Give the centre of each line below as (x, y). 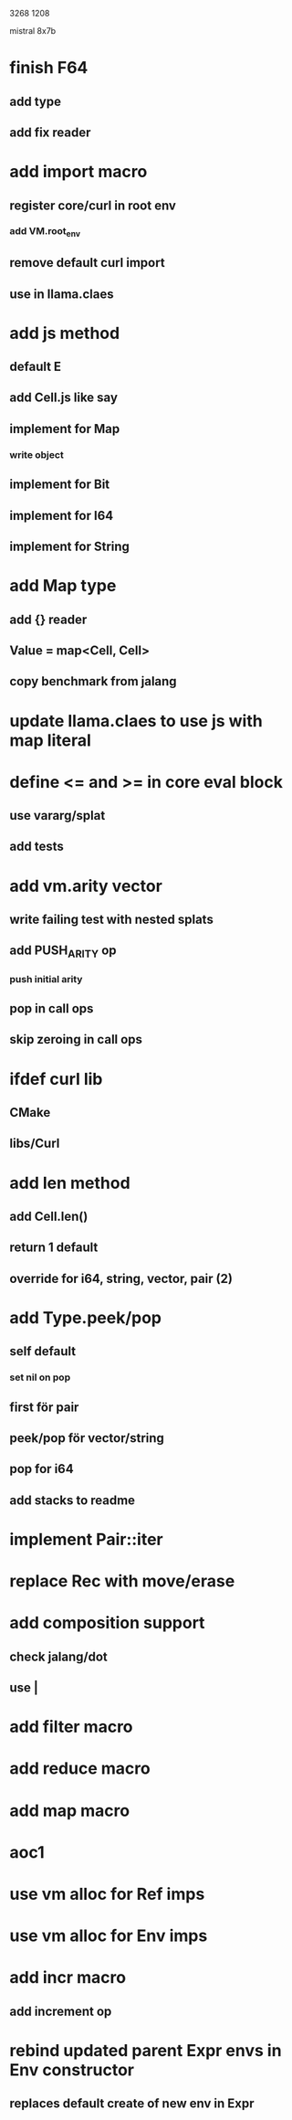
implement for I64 (62, 515)
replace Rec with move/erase (122, 1581)
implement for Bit (60, 485)
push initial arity (46, 979)
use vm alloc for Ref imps (107, 1894)
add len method (70, 1183)
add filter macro (72, 1727)
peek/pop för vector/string (87, 1438)
